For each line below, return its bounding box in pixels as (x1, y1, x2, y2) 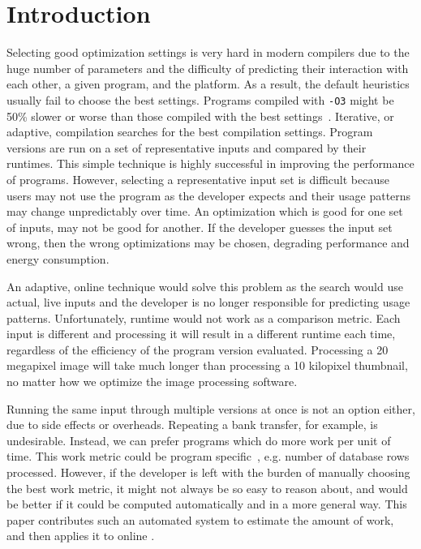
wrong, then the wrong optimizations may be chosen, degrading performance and (6, 234, 410, 251)
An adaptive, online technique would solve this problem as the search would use (6, 277, 403, 294)
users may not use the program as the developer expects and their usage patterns (6, 187, 411, 204)
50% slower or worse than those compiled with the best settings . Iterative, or (6, 107, 394, 124)
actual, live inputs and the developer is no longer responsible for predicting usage (6, 294, 410, 311)
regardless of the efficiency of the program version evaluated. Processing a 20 (6, 341, 389, 358)
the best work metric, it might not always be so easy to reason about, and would (6, 479, 408, 496)
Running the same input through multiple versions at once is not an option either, (6, 400, 415, 417)
